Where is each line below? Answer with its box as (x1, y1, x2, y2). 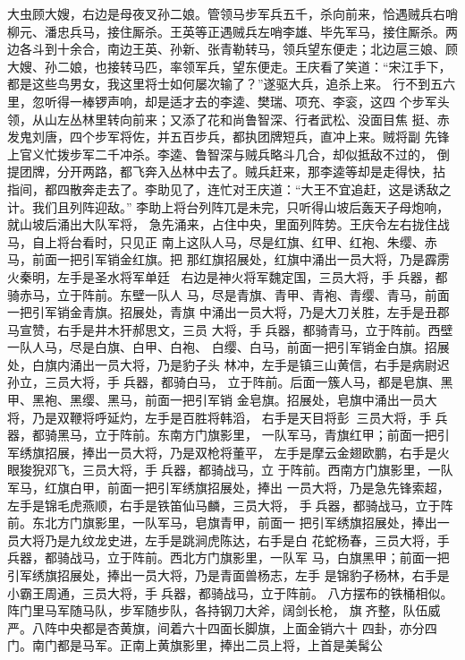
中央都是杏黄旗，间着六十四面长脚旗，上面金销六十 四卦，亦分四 (56, 618, 437, 637)
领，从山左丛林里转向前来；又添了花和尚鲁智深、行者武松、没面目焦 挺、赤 (7, 109, 450, 128)
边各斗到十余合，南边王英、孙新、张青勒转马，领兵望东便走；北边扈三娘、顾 (7, 39, 458, 58)
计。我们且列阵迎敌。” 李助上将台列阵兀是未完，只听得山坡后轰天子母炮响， (7, 197, 450, 216)
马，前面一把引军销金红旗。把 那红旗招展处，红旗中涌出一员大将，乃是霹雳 (7, 250, 450, 269)
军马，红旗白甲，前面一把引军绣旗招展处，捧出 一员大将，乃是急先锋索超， (7, 478, 450, 497)
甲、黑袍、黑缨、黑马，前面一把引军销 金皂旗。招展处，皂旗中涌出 (7, 390, 400, 409)
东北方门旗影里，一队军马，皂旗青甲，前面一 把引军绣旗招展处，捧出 (31, 513, 437, 532)
